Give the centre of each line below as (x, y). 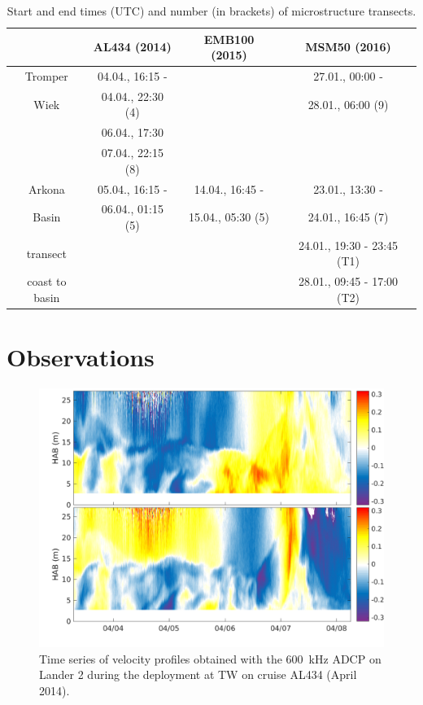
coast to (47, 281)
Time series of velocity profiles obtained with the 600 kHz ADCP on (210, 658)
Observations (81, 357)
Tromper (46, 76)
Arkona (46, 188)
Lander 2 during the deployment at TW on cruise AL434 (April (198, 674)
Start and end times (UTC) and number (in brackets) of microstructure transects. (211, 11)
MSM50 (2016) (348, 47)
